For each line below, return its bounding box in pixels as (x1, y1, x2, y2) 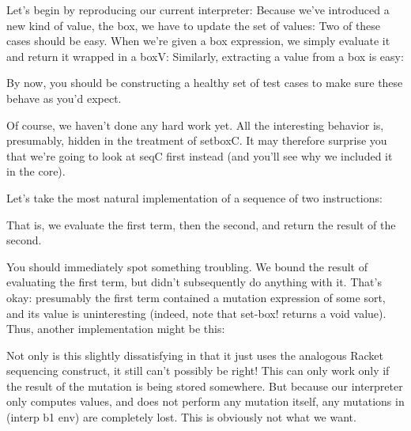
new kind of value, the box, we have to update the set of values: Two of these (6, 17, 381, 33)
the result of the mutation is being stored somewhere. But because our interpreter (6, 377, 403, 394)
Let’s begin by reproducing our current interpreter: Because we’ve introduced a (6, 2, 390, 17)
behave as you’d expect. (6, 89, 122, 106)
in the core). (6, 163, 66, 180)
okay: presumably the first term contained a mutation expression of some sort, (6, 289, 386, 305)
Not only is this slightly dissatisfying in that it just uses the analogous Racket (6, 346, 383, 363)
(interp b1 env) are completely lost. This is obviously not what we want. (6, 409, 356, 425)
